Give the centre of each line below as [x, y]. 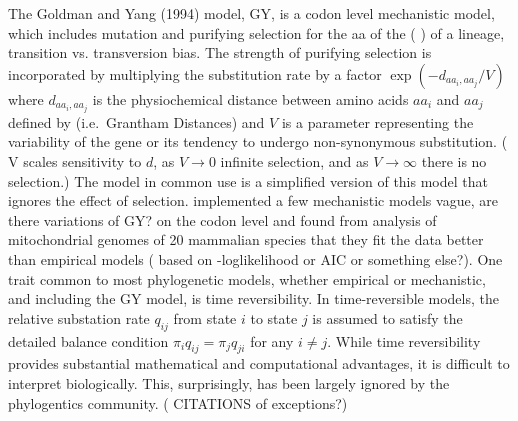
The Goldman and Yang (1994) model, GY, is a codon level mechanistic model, [251, 13]
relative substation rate [79, 317]
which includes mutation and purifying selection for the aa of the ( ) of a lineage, [256, 32]
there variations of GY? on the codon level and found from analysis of [222, 219]
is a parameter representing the [377, 121]
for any [272, 340]
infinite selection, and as [294, 161]
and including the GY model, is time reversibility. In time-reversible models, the [253, 298]
